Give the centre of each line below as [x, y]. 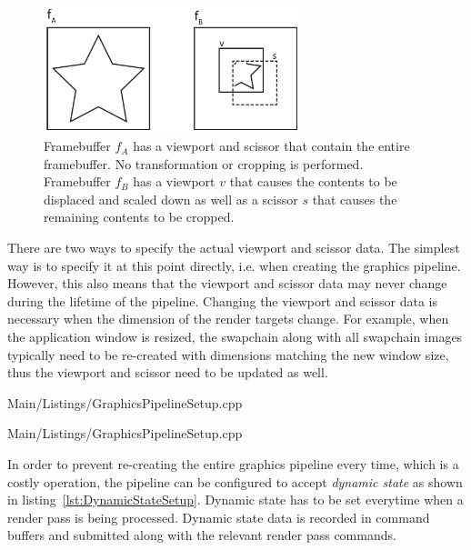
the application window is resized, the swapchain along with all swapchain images [235, 337]
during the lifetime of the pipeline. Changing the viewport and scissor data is [222, 300]
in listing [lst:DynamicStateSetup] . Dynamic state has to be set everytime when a [235, 500]
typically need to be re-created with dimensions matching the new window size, [228, 354]
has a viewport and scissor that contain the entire [271, 146]
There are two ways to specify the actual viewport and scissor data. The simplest [234, 248]
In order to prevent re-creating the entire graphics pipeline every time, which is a [233, 463]
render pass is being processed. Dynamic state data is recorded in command [219, 517]
